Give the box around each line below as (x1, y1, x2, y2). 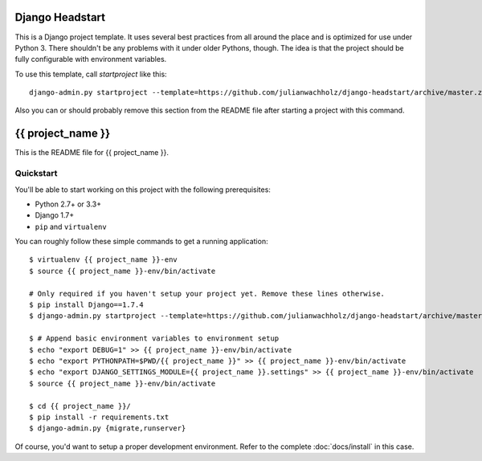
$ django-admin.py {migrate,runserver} (29, 424, 186, 433)
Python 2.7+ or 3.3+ (35, 199, 102, 209)
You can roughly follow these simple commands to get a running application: (14, 237, 268, 247)
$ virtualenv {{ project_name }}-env (29, 255, 178, 264)
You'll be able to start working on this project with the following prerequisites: (14, 185, 271, 194)
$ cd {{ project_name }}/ (29, 402, 132, 410)
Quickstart (14, 168, 58, 179)
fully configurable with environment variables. (14, 55, 167, 64)
